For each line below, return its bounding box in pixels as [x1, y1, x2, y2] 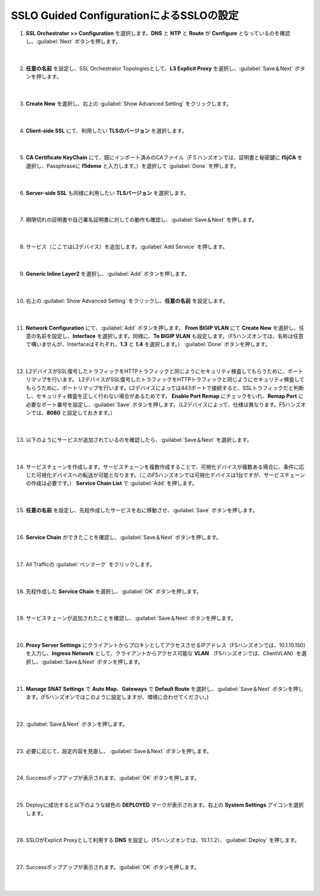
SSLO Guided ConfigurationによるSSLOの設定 [11, 9, 239, 22]
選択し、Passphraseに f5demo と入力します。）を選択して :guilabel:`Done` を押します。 [25, 162, 239, 169]
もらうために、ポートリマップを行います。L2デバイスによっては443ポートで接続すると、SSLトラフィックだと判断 [25, 384, 305, 391]
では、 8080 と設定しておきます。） [30, 409, 116, 416]
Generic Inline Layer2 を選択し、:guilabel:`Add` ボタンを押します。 [25, 270, 190, 277]
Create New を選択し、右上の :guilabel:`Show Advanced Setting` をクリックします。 [25, 100, 232, 107]
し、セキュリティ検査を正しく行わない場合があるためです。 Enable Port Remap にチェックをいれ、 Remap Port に [25, 393, 304, 400]
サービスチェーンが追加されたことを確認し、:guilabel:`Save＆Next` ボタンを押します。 [25, 614, 236, 622]
